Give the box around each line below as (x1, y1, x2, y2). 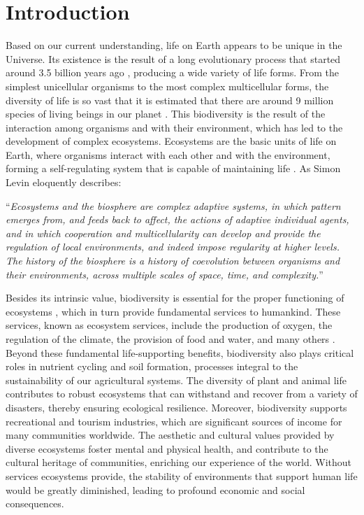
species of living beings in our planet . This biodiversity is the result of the (6, 106, 326, 121)
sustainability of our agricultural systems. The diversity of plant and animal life (6, 372, 347, 387)
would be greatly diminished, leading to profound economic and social (6, 482, 305, 497)
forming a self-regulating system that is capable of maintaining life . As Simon (6, 161, 341, 176)
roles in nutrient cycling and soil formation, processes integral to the (6, 359, 298, 374)
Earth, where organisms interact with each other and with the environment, (6, 147, 330, 162)
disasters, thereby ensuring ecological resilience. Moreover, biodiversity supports (6, 400, 347, 414)
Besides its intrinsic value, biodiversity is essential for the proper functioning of (6, 290, 344, 305)
